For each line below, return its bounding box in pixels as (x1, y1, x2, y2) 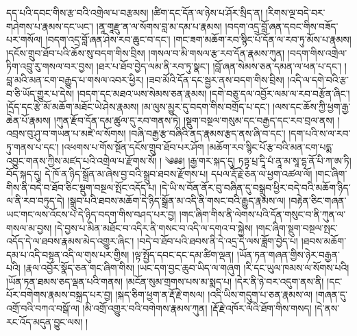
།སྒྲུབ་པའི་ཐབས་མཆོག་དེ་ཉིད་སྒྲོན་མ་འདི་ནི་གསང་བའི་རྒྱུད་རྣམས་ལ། (67, 193, 286, 208)
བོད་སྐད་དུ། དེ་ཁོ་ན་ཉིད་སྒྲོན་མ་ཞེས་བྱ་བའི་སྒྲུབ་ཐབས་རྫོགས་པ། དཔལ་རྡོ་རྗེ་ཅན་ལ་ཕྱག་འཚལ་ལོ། (6, 167, 312, 181)
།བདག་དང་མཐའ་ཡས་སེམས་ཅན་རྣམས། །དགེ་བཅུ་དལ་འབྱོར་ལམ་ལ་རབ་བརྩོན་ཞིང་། (77, 86, 350, 100)
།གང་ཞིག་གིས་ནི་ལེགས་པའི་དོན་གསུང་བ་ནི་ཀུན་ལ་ (179, 206, 346, 221)
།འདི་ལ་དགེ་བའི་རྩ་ (287, 72, 349, 86)
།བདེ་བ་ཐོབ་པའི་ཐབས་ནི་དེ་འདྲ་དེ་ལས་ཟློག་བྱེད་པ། (137, 234, 298, 248)
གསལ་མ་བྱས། (6, 220, 52, 235)
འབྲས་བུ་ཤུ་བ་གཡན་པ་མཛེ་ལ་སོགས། (6, 126, 126, 141)
